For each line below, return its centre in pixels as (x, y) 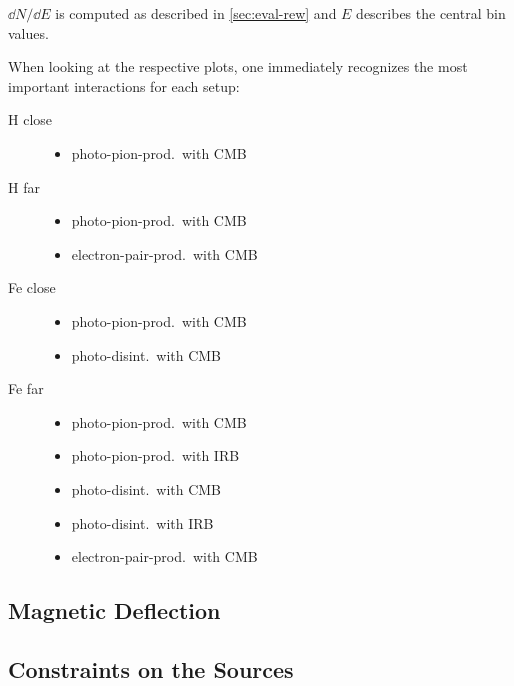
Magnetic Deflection (114, 610)
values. (28, 32)
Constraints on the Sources (151, 668)
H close (30, 119)
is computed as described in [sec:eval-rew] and (196, 13)
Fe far (26, 388)
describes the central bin (431, 13)
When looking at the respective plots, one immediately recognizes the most (238, 66)
